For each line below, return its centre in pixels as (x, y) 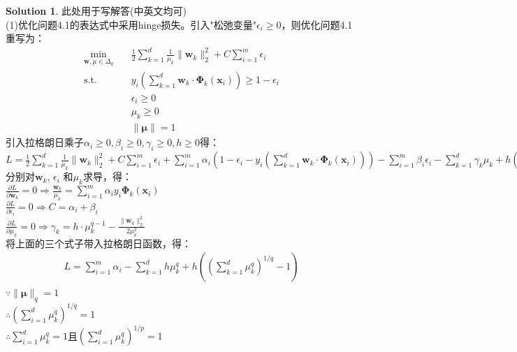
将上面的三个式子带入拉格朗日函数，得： (99, 243)
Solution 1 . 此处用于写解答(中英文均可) (96, 10)
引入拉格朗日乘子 (45, 142)
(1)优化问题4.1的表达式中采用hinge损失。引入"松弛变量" (131, 24)
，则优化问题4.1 (317, 24)
